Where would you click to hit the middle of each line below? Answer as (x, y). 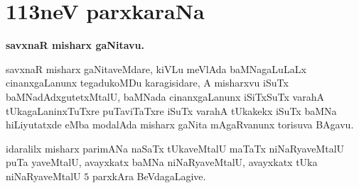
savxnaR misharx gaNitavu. (75, 45)
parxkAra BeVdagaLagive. (149, 176)
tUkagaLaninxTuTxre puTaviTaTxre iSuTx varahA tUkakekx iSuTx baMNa (171, 110)
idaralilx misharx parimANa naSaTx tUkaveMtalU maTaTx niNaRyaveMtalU (175, 148)
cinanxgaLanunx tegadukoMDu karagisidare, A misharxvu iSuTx (147, 83)
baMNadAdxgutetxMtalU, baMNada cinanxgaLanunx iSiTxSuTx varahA (165, 96)
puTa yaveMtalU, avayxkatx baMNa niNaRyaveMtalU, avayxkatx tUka (162, 162)
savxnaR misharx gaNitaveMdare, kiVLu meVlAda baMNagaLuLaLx (156, 68)
